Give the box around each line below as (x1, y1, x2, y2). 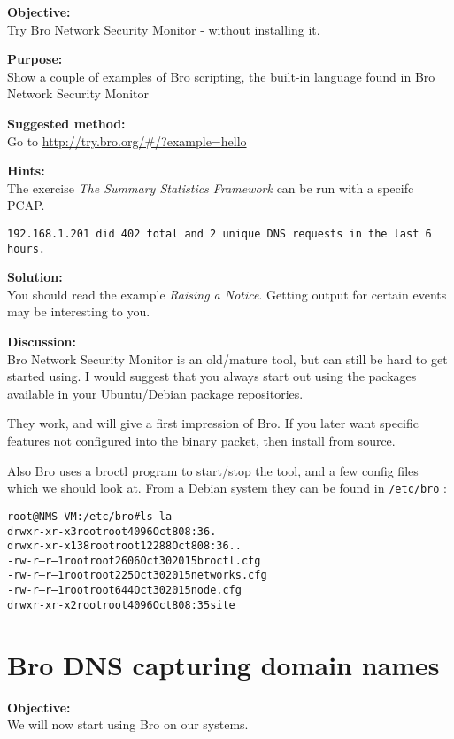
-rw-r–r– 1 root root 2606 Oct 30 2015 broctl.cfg (7, 554, 261, 567)
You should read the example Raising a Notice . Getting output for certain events (7, 284, 447, 303)
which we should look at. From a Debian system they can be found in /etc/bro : (7, 478, 447, 497)
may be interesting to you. (7, 302, 150, 321)
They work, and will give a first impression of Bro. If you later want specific (7, 414, 419, 432)
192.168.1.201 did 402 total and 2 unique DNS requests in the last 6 (7, 227, 432, 240)
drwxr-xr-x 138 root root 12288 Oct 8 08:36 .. (7, 540, 242, 553)
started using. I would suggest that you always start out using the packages (7, 367, 417, 385)
